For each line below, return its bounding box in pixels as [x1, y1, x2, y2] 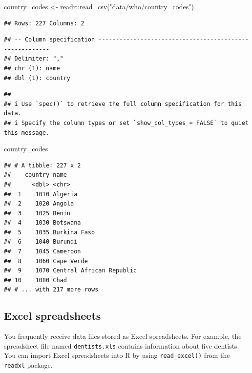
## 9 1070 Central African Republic [4, 267, 137, 274]
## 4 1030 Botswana [4, 219, 81, 227]
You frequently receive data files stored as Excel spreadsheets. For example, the [4, 331, 242, 341]
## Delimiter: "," [4, 55, 63, 62]
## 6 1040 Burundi [4, 238, 78, 246]
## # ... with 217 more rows [4, 286, 99, 293]
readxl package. [4, 360, 53, 370]
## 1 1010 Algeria [4, 190, 78, 198]
